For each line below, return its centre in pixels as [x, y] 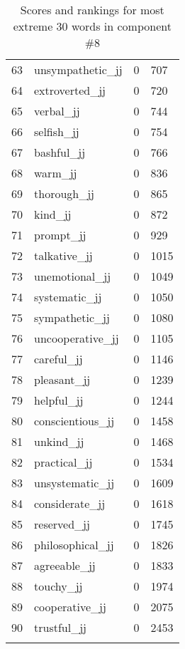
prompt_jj [60, 235]
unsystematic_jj [74, 483]
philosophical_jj [74, 545]
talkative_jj [63, 255]
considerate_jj [70, 503]
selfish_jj [57, 131]
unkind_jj [59, 441]
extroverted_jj [70, 90]
